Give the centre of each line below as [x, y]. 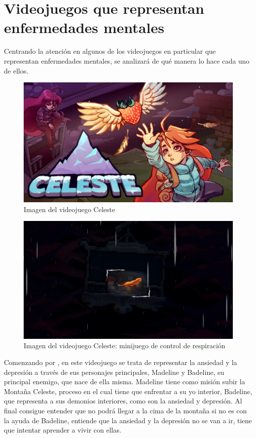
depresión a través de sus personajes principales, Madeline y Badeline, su [114, 372]
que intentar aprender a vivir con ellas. [63, 430]
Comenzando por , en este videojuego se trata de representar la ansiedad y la [121, 362]
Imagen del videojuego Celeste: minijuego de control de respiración [125, 346]
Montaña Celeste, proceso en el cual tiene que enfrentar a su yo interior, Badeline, [128, 391]
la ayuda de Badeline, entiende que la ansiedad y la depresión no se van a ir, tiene [128, 420]
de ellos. [16, 70]
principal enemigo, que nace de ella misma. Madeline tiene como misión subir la [125, 382]
